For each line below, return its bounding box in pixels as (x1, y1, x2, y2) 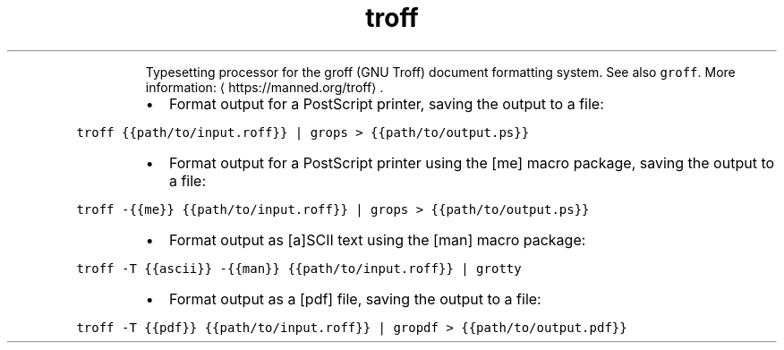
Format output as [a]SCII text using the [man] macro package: (168, 230, 586, 249)
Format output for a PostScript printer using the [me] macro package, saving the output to (168, 153, 775, 172)
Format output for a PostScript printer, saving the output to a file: (168, 94, 604, 113)
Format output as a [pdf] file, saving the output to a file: (168, 289, 541, 308)
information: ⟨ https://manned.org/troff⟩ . (145, 79, 384, 95)
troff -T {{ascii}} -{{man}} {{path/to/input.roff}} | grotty (76, 260, 522, 276)
